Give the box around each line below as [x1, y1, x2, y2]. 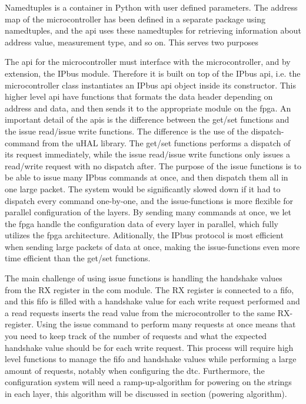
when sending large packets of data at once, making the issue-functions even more [5, 240, 300, 252]
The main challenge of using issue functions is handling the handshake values [5, 272, 282, 284]
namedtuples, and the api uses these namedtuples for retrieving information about [5, 24, 301, 37]
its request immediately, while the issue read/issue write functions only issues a [5, 148, 291, 160]
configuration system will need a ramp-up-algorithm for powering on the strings [5, 376, 292, 388]
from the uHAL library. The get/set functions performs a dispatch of [42, 136, 291, 149]
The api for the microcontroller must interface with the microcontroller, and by [5, 55, 291, 68]
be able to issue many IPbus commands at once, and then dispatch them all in [5, 171, 288, 183]
